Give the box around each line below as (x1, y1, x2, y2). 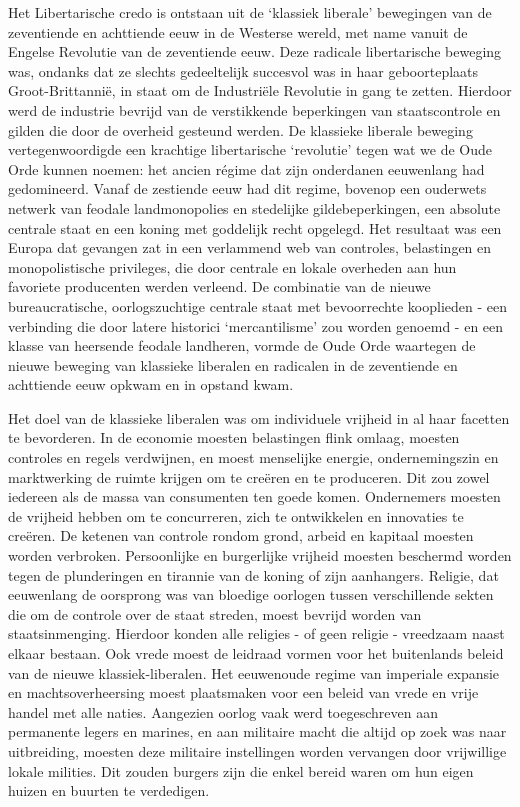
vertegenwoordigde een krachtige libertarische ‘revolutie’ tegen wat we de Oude (8, 139, 493, 160)
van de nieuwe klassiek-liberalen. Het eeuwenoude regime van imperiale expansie (8, 662, 500, 683)
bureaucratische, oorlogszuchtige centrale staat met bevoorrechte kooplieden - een (8, 295, 507, 316)
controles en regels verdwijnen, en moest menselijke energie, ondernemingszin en (8, 447, 499, 468)
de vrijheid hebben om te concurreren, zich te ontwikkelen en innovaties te (8, 505, 464, 526)
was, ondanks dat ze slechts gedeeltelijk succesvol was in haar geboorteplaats (8, 60, 479, 81)
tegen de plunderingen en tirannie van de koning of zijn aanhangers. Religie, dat (8, 564, 499, 585)
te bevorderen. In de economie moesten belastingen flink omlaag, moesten (8, 427, 460, 448)
